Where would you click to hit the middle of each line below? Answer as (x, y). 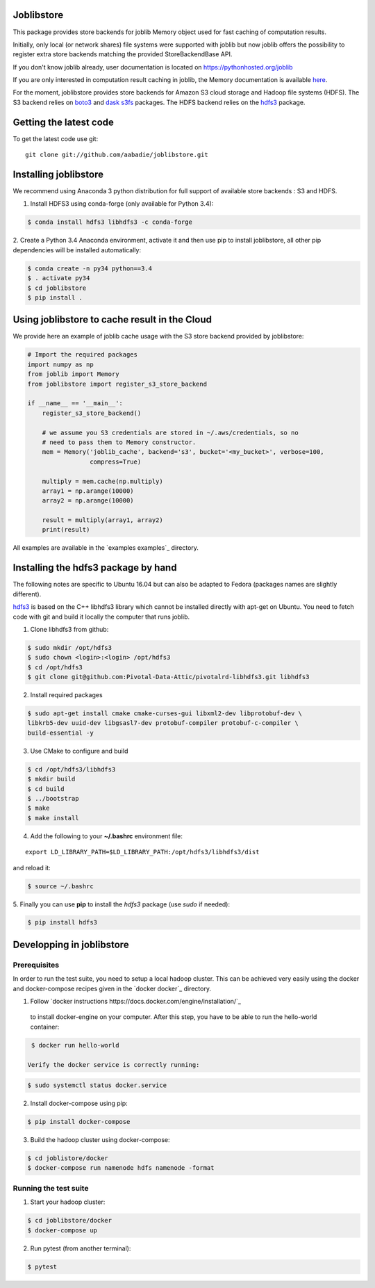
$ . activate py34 (59, 278)
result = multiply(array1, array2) (102, 520)
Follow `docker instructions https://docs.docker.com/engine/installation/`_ (136, 1002)
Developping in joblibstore (71, 944)
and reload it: (32, 867)
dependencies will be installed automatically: (77, 250)
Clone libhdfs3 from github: (69, 629)
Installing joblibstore (58, 174)
